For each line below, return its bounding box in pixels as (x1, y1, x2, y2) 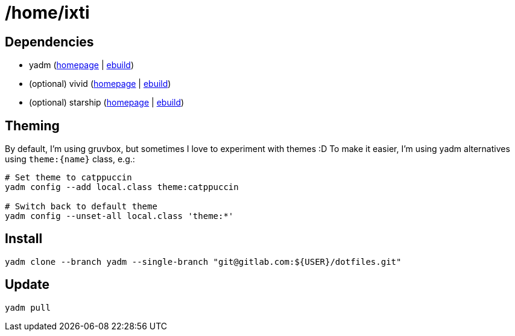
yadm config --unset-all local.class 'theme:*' (5, 211, 234, 221)
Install (5, 231, 43, 247)
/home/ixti (5, 2, 90, 23)
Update (5, 277, 50, 293)
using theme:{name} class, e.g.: (5, 154, 135, 165)
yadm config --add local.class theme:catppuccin (5, 182, 239, 192)
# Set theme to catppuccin (5, 173, 132, 183)
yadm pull (5, 302, 51, 312)
